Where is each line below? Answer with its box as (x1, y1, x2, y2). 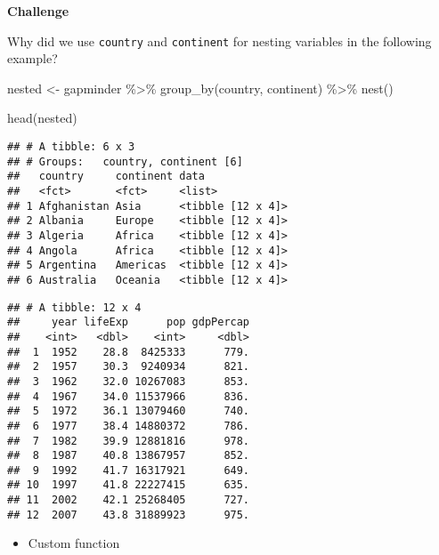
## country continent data (7, 170, 205, 183)
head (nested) (7, 109, 77, 127)
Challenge (7, 2, 69, 20)
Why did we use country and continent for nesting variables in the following (7, 31, 432, 50)
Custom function (28, 534, 120, 552)
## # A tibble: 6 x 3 (7, 141, 135, 154)
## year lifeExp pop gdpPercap (7, 316, 250, 329)
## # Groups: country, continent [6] (7, 155, 243, 168)
